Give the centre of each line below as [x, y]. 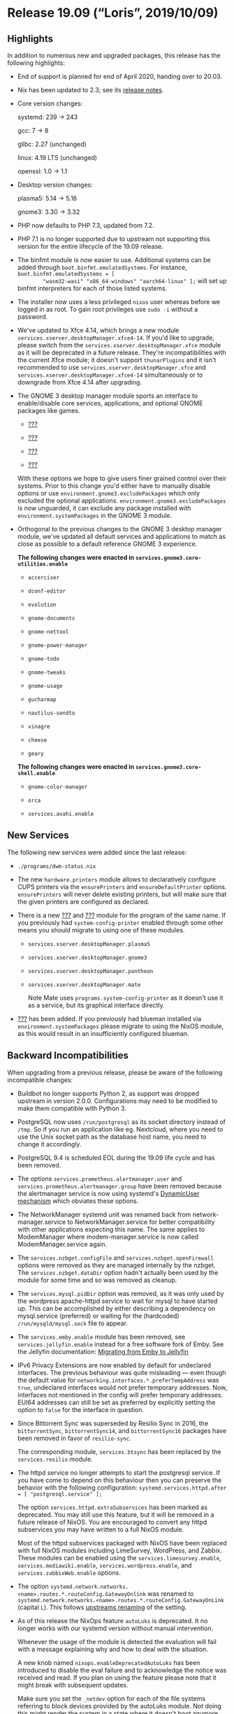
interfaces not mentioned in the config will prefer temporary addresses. [120, 1395]
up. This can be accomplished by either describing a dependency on [116, 1308]
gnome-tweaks [47, 672]
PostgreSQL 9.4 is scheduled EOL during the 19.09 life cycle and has [116, 1158]
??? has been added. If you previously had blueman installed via [109, 1018]
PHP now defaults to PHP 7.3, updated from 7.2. [86, 225]
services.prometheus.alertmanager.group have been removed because [119, 1186]
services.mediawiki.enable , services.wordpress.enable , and [104, 1565]
